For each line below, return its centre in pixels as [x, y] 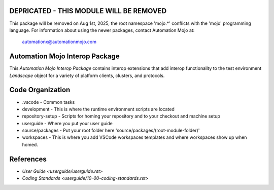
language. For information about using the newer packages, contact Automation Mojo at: [102, 30]
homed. [30, 144]
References [28, 159]
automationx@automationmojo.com [59, 42]
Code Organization [40, 90]
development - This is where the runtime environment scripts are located [98, 109]
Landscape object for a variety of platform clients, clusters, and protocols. [87, 75]
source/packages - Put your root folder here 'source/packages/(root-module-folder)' [111, 130]
